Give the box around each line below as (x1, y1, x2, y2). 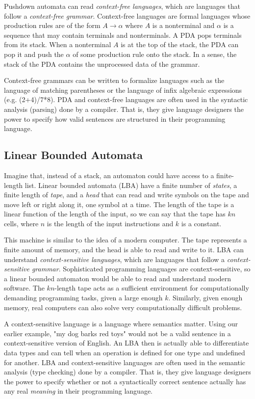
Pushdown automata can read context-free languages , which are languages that (4, 1, 240, 11)
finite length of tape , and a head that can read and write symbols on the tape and (4, 189, 249, 200)
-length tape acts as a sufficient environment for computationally (54, 283, 249, 293)
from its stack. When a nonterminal (4, 39, 111, 50)
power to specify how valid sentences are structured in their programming (4, 113, 226, 124)
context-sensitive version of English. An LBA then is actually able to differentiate (4, 338, 249, 348)
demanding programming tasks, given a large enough (4, 293, 163, 303)
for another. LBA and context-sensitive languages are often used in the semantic (4, 357, 246, 367)
